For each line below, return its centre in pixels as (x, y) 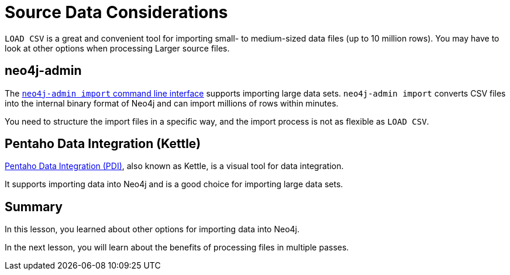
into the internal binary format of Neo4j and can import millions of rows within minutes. (172, 103)
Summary (34, 207)
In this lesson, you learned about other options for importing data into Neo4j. (152, 229)
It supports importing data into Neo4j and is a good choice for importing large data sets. (174, 184)
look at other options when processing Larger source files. (117, 48)
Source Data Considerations (116, 12)
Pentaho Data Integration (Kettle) (103, 144)
